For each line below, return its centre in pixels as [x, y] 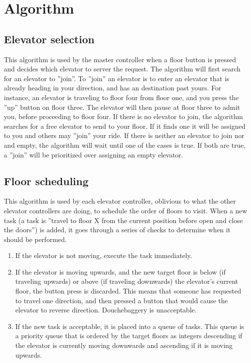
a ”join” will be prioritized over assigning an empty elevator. [94, 154]
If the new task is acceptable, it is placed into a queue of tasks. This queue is [130, 326]
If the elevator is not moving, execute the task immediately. [104, 255]
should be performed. [35, 239]
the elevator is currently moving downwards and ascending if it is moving [124, 345]
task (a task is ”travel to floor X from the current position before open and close [123, 220]
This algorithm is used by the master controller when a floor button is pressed [120, 59]
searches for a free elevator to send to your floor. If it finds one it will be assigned [125, 126]
